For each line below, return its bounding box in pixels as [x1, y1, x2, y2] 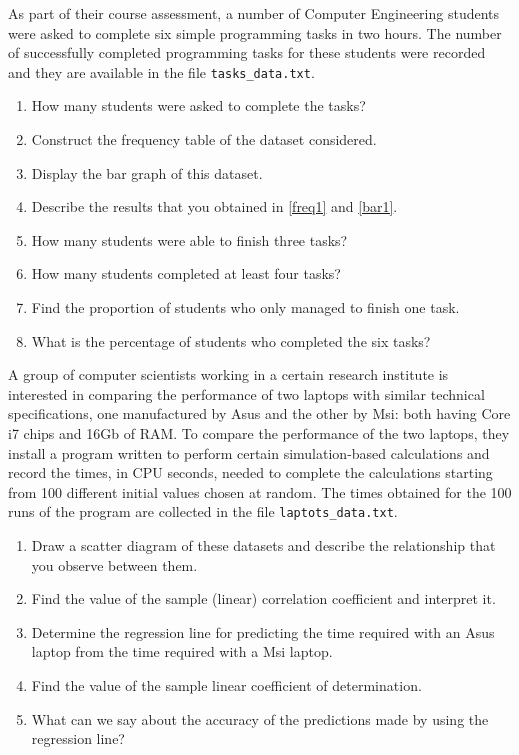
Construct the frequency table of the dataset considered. [31, 129, 377, 150]
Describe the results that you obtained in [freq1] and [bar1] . [31, 196, 398, 217]
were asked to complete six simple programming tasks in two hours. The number [8, 22, 502, 43]
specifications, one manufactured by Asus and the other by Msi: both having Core [8, 403, 511, 424]
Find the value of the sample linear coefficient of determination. [31, 674, 422, 695]
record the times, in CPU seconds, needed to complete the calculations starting [8, 462, 493, 483]
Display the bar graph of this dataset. [31, 162, 263, 183]
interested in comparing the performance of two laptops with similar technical [8, 383, 485, 404]
